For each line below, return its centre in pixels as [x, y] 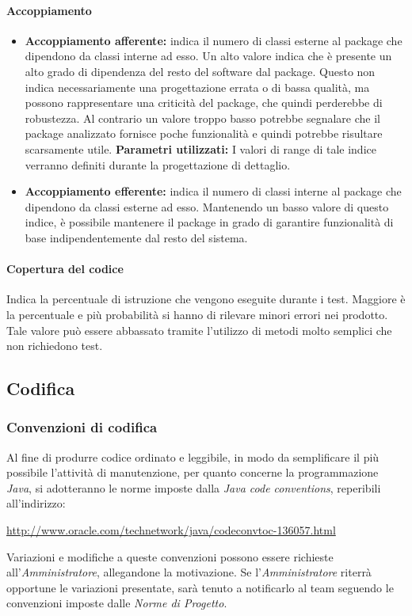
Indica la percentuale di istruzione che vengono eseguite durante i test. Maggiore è [206, 299]
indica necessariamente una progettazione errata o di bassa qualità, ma [197, 87]
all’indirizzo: [36, 503]
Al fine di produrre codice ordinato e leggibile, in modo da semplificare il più [193, 456]
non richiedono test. [55, 346]
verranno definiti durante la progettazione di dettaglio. [158, 164]
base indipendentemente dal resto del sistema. [136, 237]
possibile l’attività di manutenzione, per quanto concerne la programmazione [193, 472]
